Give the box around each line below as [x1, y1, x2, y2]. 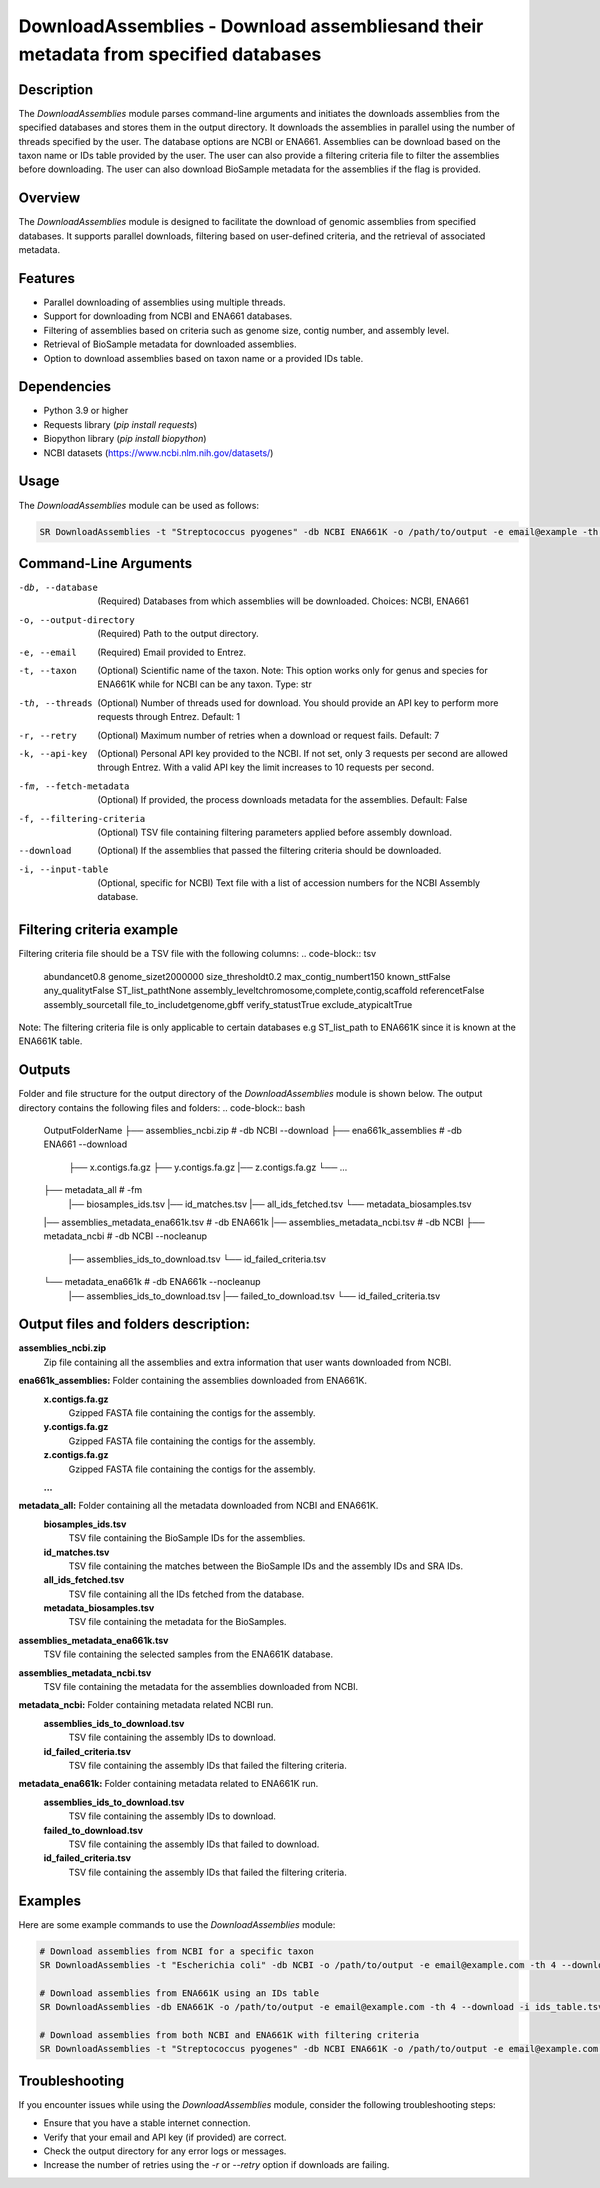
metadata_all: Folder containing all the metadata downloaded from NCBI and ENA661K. [18, 1500, 379, 1512]
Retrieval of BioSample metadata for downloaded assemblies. [43, 338, 297, 350]
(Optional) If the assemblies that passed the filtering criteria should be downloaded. [97, 845, 442, 857]
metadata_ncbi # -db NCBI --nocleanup [43, 1230, 208, 1242]
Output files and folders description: [18, 1316, 250, 1333]
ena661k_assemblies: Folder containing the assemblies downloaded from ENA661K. [18, 1375, 368, 1387]
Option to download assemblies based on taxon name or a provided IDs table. [43, 352, 364, 364]
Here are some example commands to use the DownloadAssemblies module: [18, 1918, 336, 1930]
